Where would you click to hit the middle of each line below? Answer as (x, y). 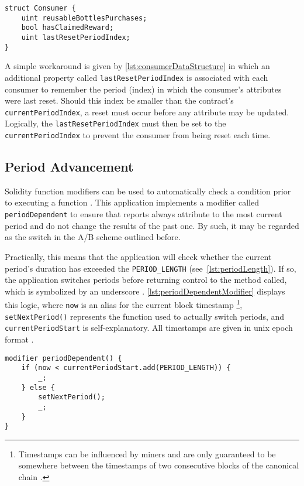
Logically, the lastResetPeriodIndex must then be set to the (115, 123)
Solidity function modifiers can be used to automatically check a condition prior (148, 191)
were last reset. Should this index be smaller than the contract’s (119, 100)
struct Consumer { (40, 8)
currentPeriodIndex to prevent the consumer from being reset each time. (138, 135)
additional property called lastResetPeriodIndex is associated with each (137, 77)
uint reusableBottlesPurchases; (84, 18)
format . (19, 339)
